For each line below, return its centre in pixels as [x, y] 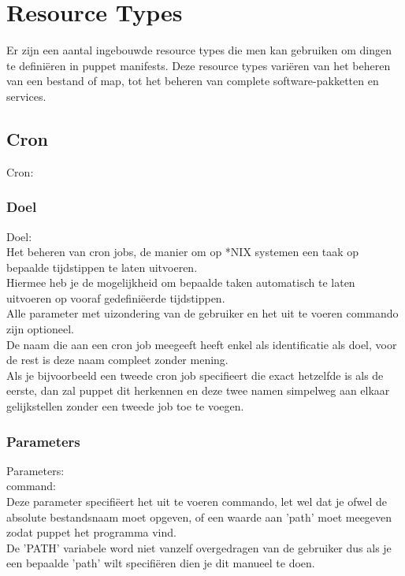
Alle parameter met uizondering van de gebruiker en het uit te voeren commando [202, 313]
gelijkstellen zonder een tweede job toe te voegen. [125, 406]
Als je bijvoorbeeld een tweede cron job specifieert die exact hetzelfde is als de [195, 375]
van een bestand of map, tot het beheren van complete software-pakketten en [193, 81]
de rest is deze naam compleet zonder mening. [117, 360]
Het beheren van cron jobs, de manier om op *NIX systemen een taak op [183, 252]
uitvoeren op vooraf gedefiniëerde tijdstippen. [116, 297]
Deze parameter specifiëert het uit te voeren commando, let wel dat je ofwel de [197, 502]
